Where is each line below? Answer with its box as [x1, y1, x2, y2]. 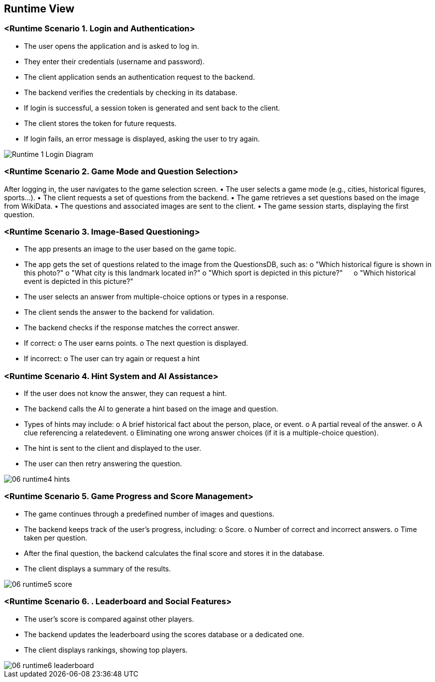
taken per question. [24, 533, 88, 542]
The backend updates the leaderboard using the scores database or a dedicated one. [24, 630, 304, 639]
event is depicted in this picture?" [24, 277, 133, 286]
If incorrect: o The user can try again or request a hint [24, 354, 200, 363]
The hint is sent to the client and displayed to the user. [24, 444, 202, 453]
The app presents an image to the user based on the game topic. [24, 245, 236, 254]
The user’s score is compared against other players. [24, 614, 194, 623]
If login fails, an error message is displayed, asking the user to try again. [24, 134, 260, 143]
